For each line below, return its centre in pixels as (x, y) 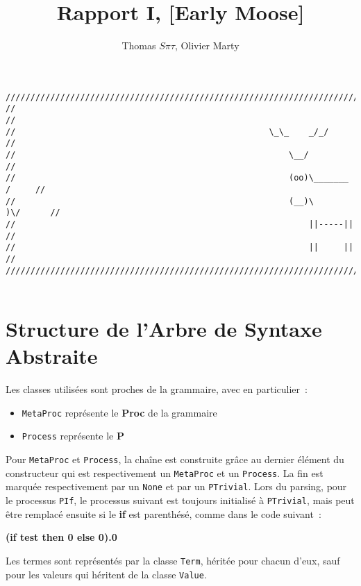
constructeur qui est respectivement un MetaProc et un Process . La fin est (165, 472)
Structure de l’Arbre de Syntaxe (164, 329)
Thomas (139, 45)
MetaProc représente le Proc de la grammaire (119, 412)
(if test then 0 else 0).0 (61, 537)
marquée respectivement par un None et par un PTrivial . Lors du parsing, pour (176, 486)
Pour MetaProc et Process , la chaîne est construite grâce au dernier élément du (175, 459)
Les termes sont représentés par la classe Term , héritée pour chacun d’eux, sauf (173, 560)
